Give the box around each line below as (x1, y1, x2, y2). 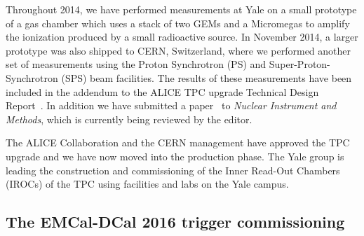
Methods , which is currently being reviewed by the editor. (6, 111, 252, 126)
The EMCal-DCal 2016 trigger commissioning (6, 211, 345, 232)
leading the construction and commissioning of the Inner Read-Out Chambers (6, 162, 340, 177)
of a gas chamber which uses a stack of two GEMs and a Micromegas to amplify (6, 15, 350, 30)
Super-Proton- (269, 57, 330, 71)
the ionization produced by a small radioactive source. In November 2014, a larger (6, 29, 358, 44)
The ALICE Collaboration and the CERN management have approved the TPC (6, 135, 350, 150)
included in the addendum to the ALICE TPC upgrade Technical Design (6, 84, 319, 99)
